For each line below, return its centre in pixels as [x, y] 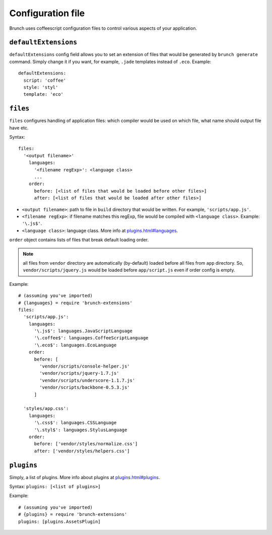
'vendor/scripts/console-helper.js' [85, 366]
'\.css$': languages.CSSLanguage [75, 423]
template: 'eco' [44, 94]
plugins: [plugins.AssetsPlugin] [59, 521]
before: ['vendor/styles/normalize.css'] [86, 444]
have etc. [19, 128]
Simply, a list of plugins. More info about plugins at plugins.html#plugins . [85, 477]
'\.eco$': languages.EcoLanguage [75, 345]
